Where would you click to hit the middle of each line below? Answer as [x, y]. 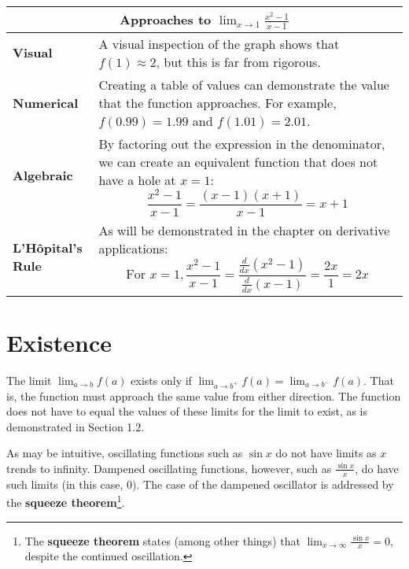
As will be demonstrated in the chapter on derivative [244, 231]
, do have [377, 468]
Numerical [46, 102]
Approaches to [166, 19]
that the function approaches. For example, [217, 102]
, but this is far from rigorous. [238, 61]
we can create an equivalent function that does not [238, 161]
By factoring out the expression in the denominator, [242, 143]
